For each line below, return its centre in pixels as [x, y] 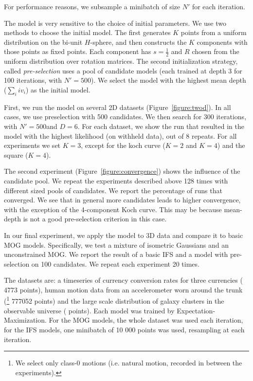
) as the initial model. [58, 89]
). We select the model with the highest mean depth [169, 80]
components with [222, 42]
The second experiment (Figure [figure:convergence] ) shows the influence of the [122, 171]
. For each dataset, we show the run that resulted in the [161, 126]
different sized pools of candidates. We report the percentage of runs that [113, 190]
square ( [16, 154]
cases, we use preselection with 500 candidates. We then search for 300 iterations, [125, 117]
